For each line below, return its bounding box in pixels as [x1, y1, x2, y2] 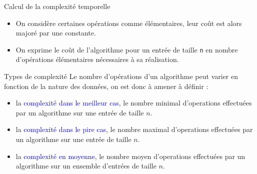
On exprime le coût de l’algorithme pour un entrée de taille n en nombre [15, 44, 238, 54]
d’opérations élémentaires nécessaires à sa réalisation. [15, 54, 179, 64]
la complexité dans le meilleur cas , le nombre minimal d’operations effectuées [15, 97, 252, 108]
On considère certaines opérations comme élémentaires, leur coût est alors [15, 17, 242, 28]
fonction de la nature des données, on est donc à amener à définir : [4, 80, 208, 91]
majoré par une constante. [15, 27, 96, 38]
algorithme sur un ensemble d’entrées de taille [15, 160, 156, 171]
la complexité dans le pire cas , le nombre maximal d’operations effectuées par [15, 124, 253, 134]
